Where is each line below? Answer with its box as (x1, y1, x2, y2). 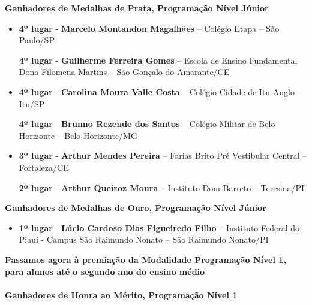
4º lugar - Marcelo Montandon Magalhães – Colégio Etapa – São (19, 22, 280, 34)
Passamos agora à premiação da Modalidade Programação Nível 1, (5, 253, 286, 265)
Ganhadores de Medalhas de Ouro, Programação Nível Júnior (5, 201, 266, 214)
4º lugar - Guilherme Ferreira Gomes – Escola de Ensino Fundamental (19, 53, 298, 66)
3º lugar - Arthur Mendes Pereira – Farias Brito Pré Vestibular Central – (19, 149, 307, 162)
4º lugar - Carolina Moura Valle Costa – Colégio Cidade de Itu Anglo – (19, 85, 302, 98)
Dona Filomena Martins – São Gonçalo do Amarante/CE (19, 65, 230, 78)
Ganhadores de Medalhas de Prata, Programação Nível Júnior (5, 2, 269, 14)
